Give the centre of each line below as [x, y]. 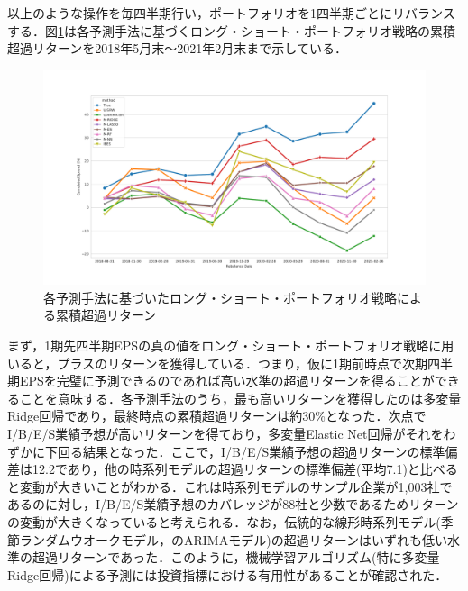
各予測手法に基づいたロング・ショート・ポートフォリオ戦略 [220, 297]
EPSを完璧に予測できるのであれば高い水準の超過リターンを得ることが [227, 381]
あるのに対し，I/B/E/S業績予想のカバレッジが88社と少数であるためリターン [233, 504]
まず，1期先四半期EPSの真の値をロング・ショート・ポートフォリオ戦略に [225, 346]
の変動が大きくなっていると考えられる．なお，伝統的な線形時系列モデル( [224, 522]
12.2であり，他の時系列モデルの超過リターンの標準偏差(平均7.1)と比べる [245, 469]
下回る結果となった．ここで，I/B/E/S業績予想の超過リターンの [232, 451]
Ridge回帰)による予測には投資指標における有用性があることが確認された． [228, 574]
